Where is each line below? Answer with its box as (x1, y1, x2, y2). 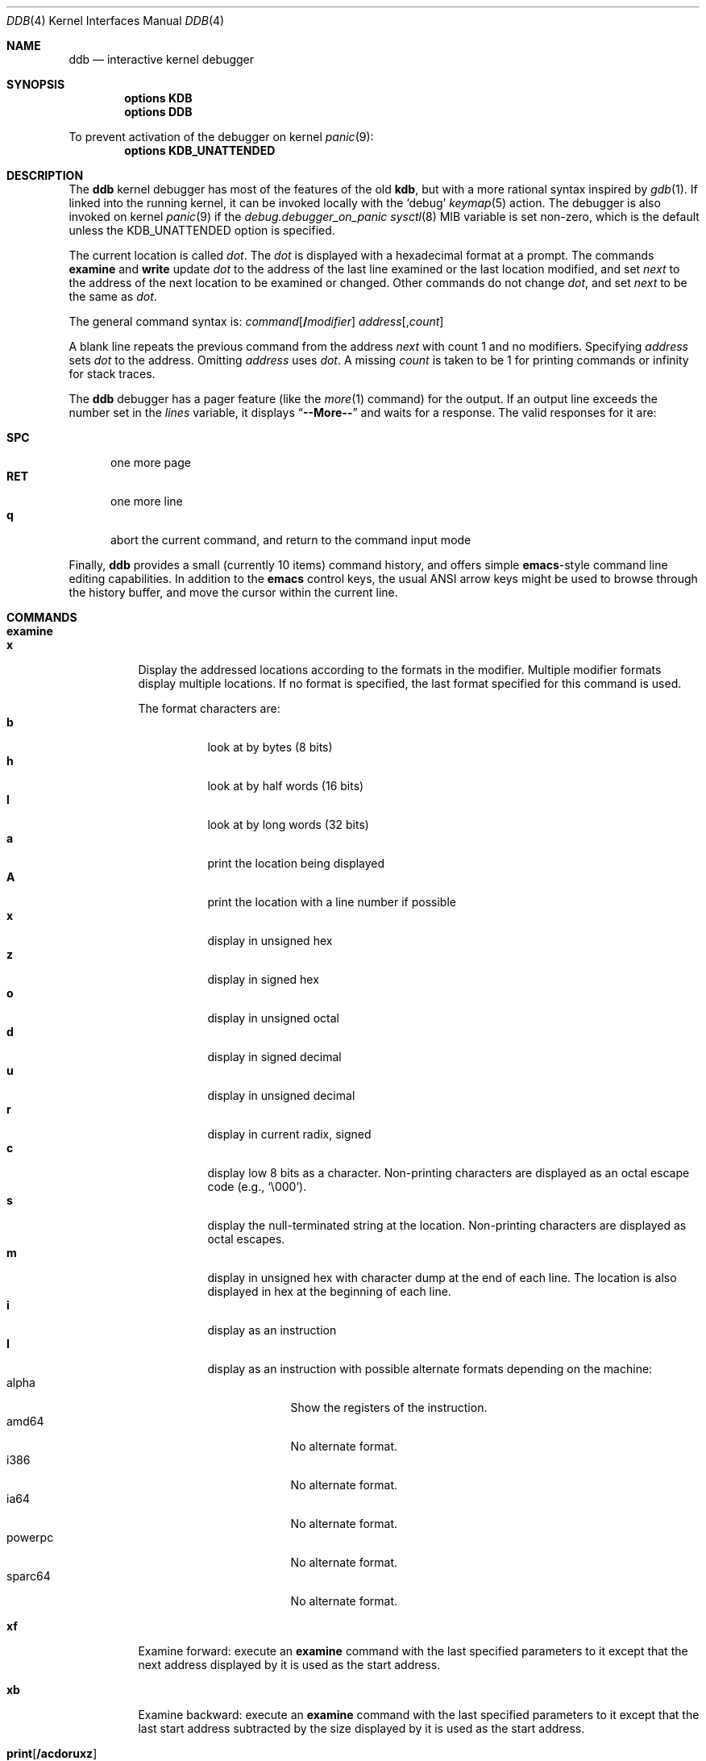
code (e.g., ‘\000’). (207, 1180, 307, 1193)
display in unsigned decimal (207, 1089, 355, 1102)
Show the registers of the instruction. (290, 1401, 488, 1414)
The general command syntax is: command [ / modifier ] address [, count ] (69, 314, 444, 328)
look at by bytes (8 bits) (207, 740, 333, 754)
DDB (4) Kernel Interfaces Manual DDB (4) (6, 14, 225, 27)
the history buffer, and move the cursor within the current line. (69, 585, 398, 599)
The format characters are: (138, 701, 280, 715)
